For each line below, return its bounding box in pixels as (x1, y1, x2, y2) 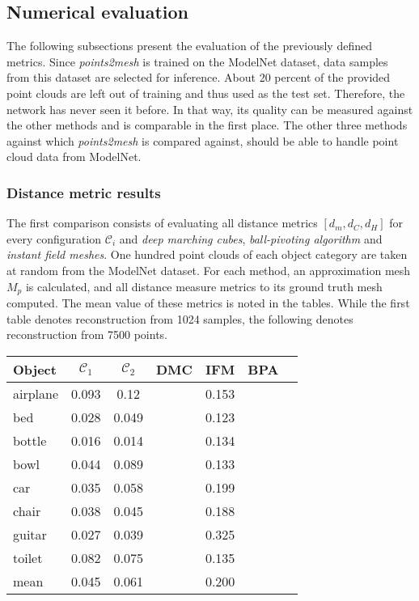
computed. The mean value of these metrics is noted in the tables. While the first (6, 294, 410, 311)
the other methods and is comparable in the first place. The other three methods (6, 116, 408, 133)
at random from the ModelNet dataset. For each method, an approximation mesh (6, 261, 411, 278)
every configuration (6, 230, 102, 247)
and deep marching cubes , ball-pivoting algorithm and (119, 230, 383, 247)
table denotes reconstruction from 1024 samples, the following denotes (6, 310, 353, 327)
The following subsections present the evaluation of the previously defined (6, 37, 372, 54)
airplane (13, 383, 59, 403)
